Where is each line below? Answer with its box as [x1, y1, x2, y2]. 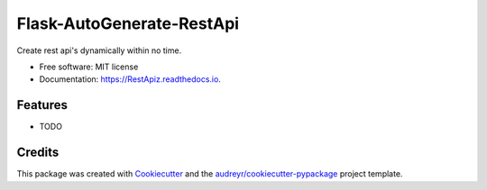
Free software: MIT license [39, 61, 139, 72]
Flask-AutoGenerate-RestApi [16, 14, 239, 33]
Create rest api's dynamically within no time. [16, 45, 182, 56]
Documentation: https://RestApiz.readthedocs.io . [39, 74, 221, 85]
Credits [16, 145, 60, 160]
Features [16, 97, 68, 113]
